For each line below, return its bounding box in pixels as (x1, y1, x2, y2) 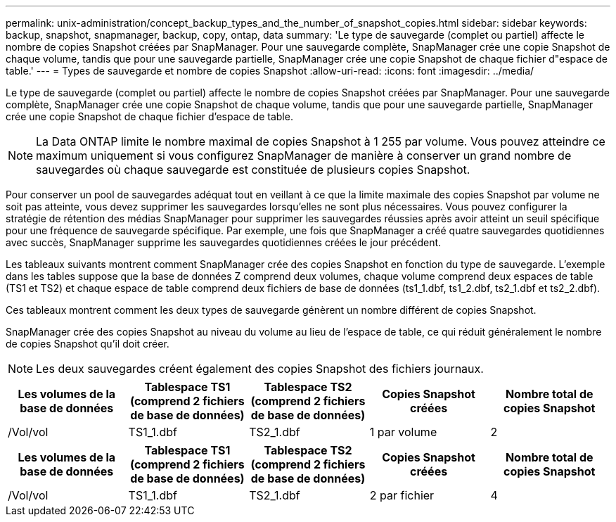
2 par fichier (369, 488, 435, 502)
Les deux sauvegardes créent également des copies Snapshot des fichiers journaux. (36, 362, 484, 376)
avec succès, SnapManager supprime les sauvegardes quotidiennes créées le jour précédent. (6, 236, 442, 248)
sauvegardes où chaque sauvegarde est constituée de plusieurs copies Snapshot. (36, 163, 470, 177)
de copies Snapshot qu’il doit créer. (6, 338, 169, 350)
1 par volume (369, 425, 437, 439)
